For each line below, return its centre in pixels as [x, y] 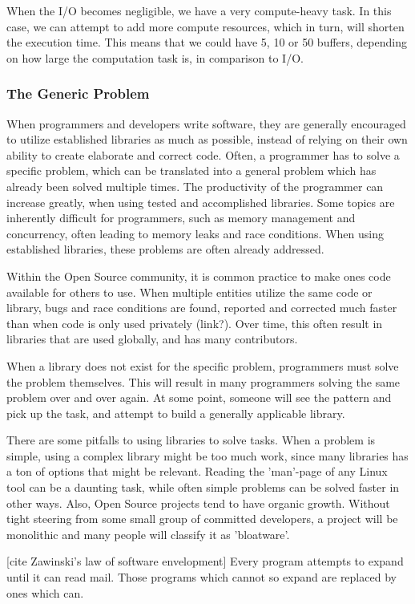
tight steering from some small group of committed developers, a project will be [202, 519]
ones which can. [45, 592]
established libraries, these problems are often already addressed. [165, 249]
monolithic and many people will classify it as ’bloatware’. [148, 534]
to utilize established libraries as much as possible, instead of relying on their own [207, 139]
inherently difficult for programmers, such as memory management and [181, 218]
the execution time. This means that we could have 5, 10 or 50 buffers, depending [207, 42]
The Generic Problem [78, 93]
